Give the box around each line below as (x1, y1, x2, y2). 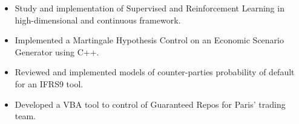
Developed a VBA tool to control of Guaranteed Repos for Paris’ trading (15, 98, 286, 110)
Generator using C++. (15, 45, 99, 58)
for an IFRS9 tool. (15, 77, 84, 90)
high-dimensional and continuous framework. (15, 13, 181, 26)
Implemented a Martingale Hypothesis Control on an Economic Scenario (15, 34, 284, 46)
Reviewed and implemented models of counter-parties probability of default (15, 66, 295, 78)
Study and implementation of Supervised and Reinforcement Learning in (15, 2, 284, 14)
